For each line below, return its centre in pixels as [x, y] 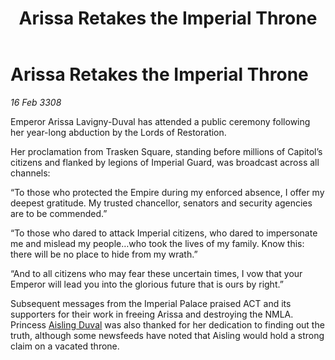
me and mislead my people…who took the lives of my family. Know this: [157, 243]
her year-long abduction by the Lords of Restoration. [118, 132]
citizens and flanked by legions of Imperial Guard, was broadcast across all [165, 162]
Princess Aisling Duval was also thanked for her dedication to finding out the [167, 324]
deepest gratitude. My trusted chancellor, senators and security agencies [161, 203]
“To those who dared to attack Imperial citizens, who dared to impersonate [164, 233]
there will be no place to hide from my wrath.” [104, 254]
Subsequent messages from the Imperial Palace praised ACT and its [151, 303]
